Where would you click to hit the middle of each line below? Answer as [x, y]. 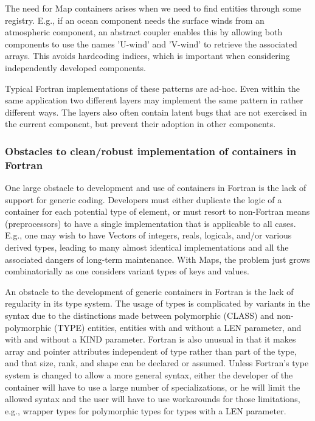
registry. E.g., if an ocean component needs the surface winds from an [135, 20]
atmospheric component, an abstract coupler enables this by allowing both [144, 32]
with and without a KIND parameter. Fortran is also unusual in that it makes [151, 339]
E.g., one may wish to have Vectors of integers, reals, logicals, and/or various [148, 235]
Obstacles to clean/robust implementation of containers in [151, 151]
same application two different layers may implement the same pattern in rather [154, 100]
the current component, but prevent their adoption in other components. [140, 124]
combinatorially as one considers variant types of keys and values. [127, 271]
